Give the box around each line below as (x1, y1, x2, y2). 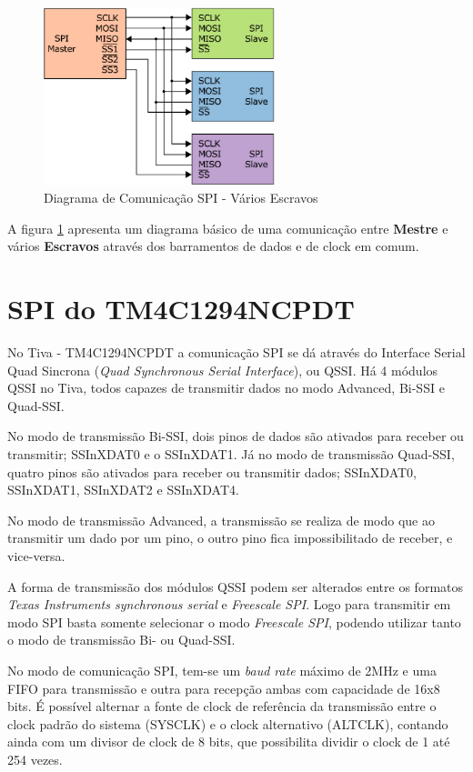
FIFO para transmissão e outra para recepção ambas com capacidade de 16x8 (7, 678, 440, 697)
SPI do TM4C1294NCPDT (7, 290, 355, 327)
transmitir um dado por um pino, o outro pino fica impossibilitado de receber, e (7, 528, 453, 547)
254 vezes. (7, 749, 63, 768)
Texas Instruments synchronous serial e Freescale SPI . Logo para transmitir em (7, 595, 451, 614)
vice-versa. (7, 546, 65, 566)
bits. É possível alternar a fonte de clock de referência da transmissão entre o (7, 697, 437, 716)
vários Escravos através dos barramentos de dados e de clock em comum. (7, 236, 419, 256)
